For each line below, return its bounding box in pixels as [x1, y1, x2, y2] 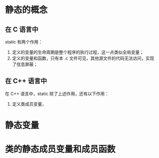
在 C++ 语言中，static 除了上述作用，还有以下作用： [5, 91, 109, 96]
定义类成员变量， [12, 101, 47, 107]
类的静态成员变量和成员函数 [5, 144, 116, 155]
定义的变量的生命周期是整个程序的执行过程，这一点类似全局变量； [12, 49, 144, 55]
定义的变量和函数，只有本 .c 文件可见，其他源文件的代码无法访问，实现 [12, 55, 154, 61]
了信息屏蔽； [12, 62, 38, 67]
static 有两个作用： [5, 39, 43, 45]
